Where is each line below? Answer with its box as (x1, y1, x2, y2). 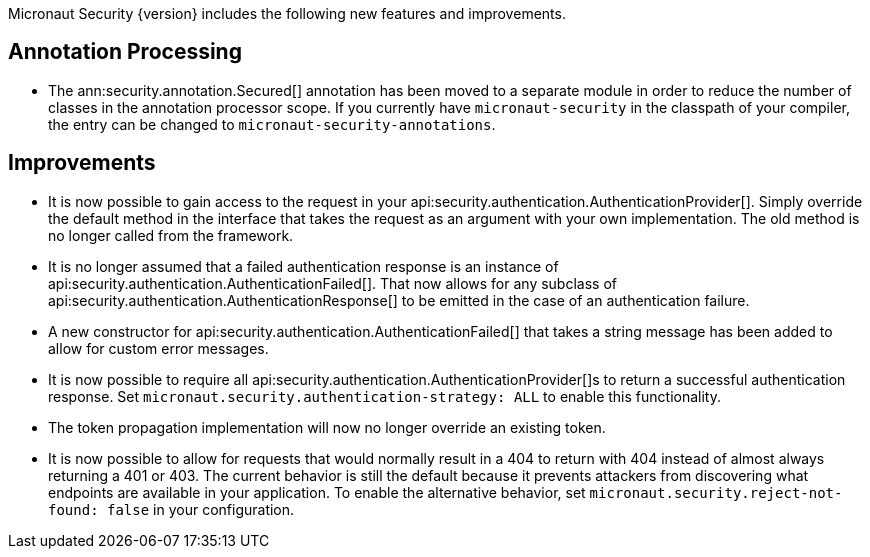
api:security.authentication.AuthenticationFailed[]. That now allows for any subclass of (48, 274, 617, 292)
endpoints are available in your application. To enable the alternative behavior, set (48, 483, 586, 501)
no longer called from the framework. (48, 226, 294, 244)
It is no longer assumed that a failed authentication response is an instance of (48, 257, 559, 275)
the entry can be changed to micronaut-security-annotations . (48, 115, 496, 133)
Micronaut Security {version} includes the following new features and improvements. (8, 5, 566, 22)
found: (48, 501, 99, 518)
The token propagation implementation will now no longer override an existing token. (48, 418, 606, 436)
